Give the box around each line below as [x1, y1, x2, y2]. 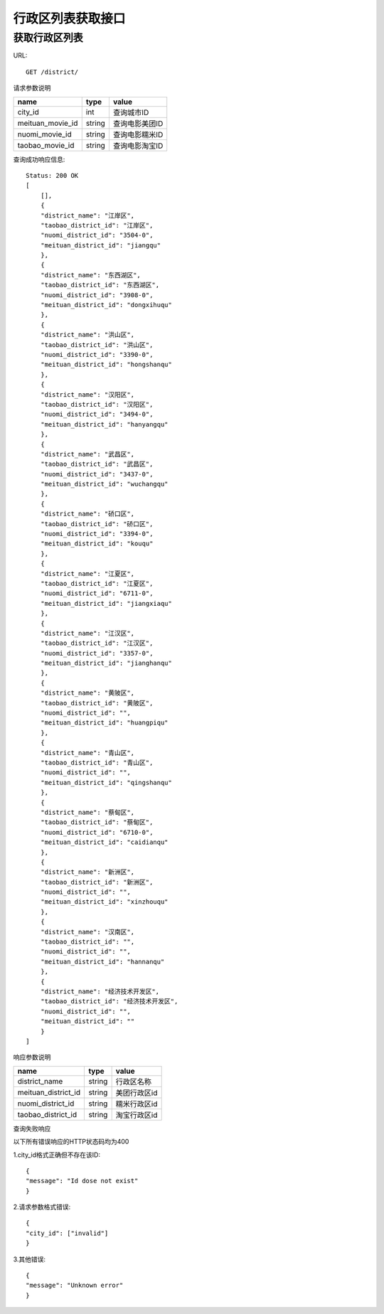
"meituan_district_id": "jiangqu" [40, 241, 161, 249]
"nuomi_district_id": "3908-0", [40, 291, 154, 299]
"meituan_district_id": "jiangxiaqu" [40, 599, 172, 607]
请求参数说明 [13, 84, 51, 92]
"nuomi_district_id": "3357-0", [40, 649, 154, 657]
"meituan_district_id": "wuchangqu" [40, 480, 169, 488]
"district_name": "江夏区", [40, 570, 135, 577]
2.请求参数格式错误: [13, 1202, 71, 1212]
